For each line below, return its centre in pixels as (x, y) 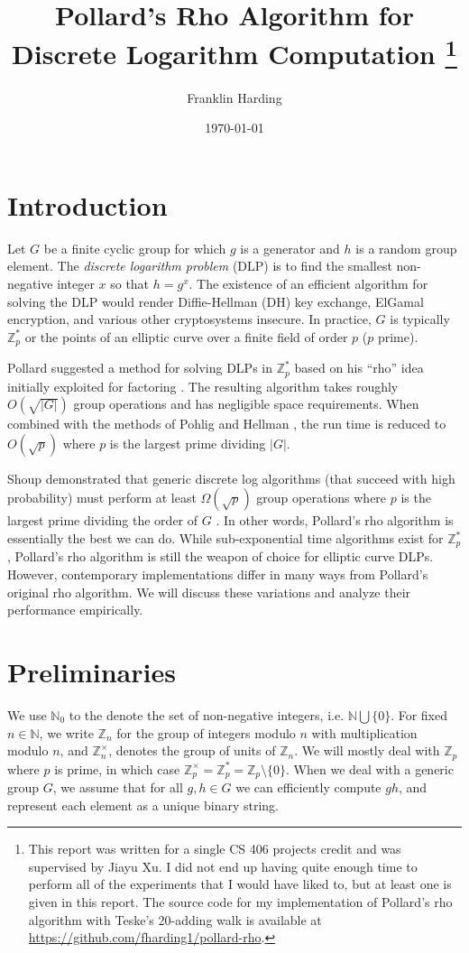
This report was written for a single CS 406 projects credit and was (215, 849)
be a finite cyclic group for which (135, 248)
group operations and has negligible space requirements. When (246, 404)
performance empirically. (75, 610)
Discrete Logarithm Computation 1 (234, 52)
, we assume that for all (118, 787)
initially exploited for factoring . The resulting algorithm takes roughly (203, 386)
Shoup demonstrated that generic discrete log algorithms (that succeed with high (231, 478)
